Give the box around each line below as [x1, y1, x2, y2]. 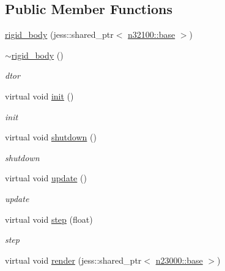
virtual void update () [5, 172, 87, 184]
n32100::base [128, 28, 175, 41]
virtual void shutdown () [5, 131, 97, 143]
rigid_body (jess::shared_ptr [5, 28, 114, 41]
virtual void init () [5, 89, 74, 102]
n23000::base [155, 253, 203, 266]
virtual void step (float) [5, 212, 93, 225]
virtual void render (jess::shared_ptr [5, 253, 142, 266]
